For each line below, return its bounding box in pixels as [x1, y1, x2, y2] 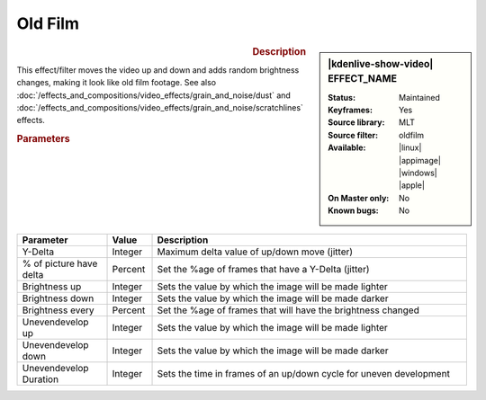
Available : [328, 142, 366, 153]
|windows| [399, 167, 437, 179]
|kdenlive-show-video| [328, 58, 434, 70]
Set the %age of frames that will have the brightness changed [157, 304, 420, 316]
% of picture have [22, 257, 98, 270]
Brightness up [22, 280, 82, 292]
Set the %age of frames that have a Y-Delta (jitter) [157, 262, 370, 275]
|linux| [399, 142, 422, 153]
